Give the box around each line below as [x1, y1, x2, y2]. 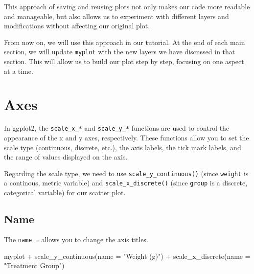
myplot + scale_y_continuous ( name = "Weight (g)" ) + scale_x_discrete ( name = [4, 251, 251, 261]
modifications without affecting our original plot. [4, 21, 150, 31]
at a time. [4, 66, 33, 76]
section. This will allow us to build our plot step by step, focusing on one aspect [4, 56, 244, 67]
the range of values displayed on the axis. [4, 152, 128, 162]
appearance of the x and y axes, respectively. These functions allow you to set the [4, 133, 249, 142]
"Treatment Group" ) [4, 260, 65, 271]
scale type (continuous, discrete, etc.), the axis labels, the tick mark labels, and [4, 142, 241, 152]
